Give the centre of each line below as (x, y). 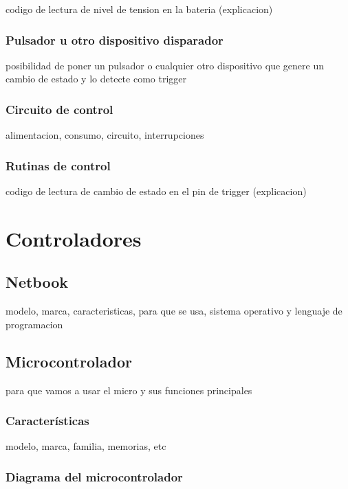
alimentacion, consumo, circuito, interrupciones (105, 135)
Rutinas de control (58, 165)
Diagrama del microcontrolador (94, 476)
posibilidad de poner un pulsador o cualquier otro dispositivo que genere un (165, 65)
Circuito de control (59, 109)
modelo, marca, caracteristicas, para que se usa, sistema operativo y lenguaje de (174, 311)
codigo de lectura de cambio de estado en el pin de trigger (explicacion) (156, 191)
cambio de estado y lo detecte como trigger (96, 79)
